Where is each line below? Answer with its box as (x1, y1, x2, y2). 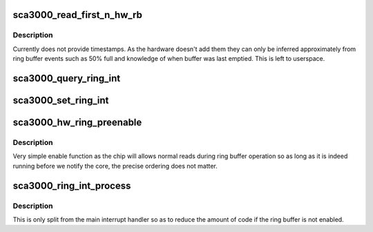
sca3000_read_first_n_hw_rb (12, 9, 143, 21)
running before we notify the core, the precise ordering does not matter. (12, 162, 218, 170)
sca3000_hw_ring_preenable (12, 117, 142, 128)
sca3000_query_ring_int (12, 72, 121, 84)
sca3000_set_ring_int (12, 94, 109, 106)
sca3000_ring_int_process (12, 180, 131, 191)
